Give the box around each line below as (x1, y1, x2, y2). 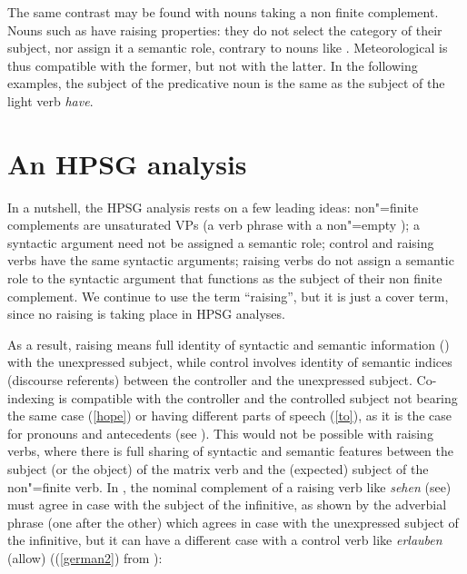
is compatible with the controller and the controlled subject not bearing (58, 388, 458, 407)
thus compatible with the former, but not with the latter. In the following (7, 55, 418, 74)
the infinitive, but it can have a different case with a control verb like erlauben (7, 530, 442, 549)
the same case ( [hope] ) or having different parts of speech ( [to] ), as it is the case (7, 406, 452, 425)
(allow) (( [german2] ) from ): (7, 548, 163, 567)
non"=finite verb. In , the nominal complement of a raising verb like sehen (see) (7, 477, 452, 496)
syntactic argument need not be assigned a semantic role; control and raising (7, 233, 434, 252)
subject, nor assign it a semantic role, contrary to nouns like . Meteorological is (7, 38, 448, 57)
